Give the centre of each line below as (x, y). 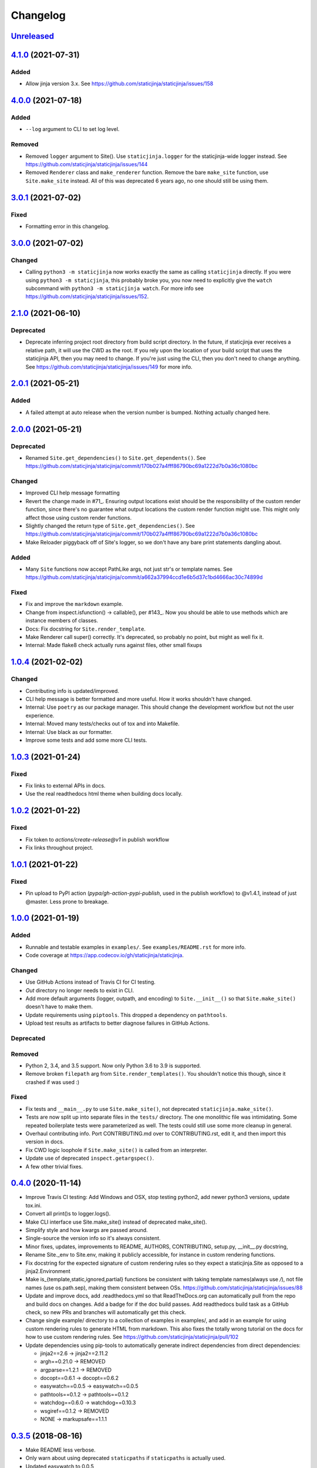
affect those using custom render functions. (79, 517)
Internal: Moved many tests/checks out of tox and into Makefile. (103, 724)
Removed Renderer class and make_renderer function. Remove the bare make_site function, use (147, 173)
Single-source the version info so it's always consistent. (93, 1238)
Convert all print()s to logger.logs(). (68, 1214)
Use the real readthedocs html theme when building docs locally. (104, 794)
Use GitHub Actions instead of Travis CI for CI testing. (90, 982)
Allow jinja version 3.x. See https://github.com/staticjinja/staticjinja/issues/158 (119, 84)
